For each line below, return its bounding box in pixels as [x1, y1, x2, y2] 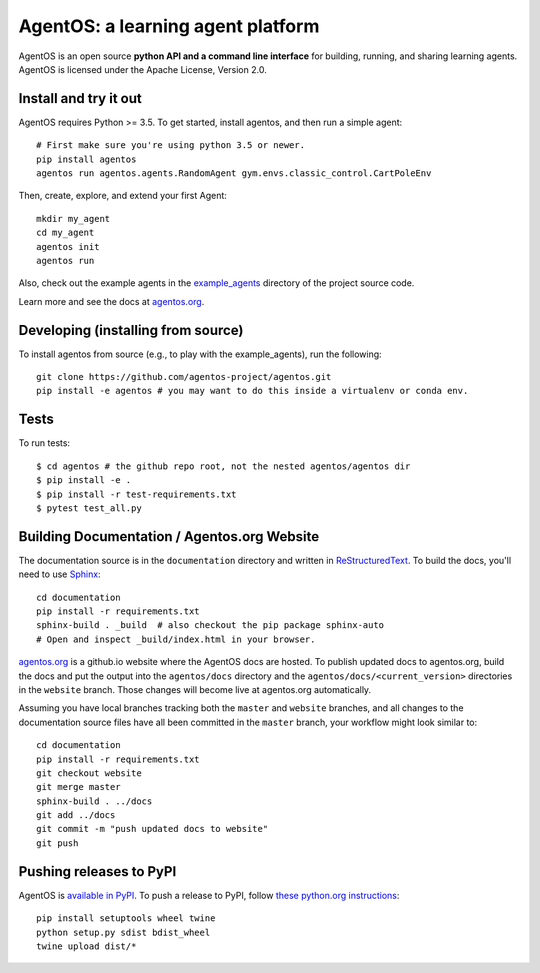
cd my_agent [36, 227, 95, 239]
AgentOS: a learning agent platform [18, 15, 320, 37]
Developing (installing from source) [18, 321, 244, 339]
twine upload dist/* [36, 940, 137, 952]
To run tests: [18, 437, 70, 449]
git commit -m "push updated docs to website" [36, 823, 269, 835]
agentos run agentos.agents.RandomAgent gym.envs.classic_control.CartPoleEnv [36, 168, 432, 179]
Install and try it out [18, 90, 142, 107]
